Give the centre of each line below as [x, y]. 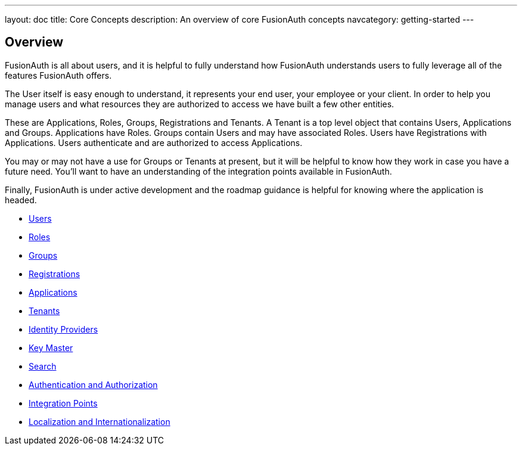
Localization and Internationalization [100, 421]
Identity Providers [63, 329]
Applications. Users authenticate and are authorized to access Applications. [154, 142]
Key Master [51, 347]
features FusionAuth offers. [58, 75]
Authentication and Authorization [93, 384]
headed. [21, 200]
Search [43, 366]
